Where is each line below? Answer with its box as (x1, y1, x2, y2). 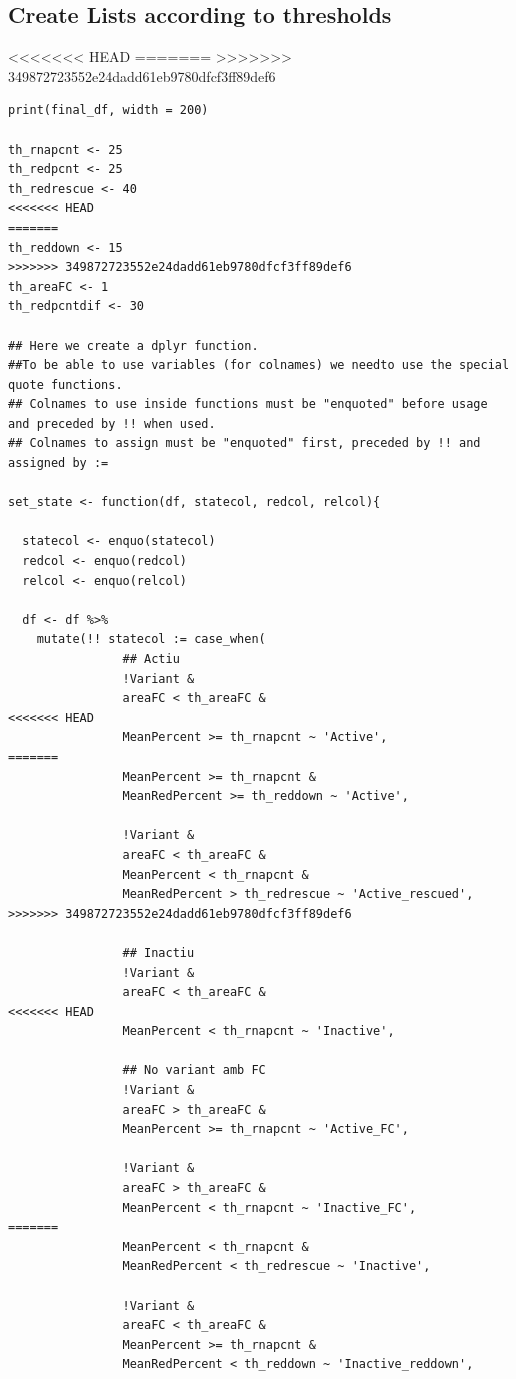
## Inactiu (122, 945, 195, 960)
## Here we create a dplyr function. (8, 338, 259, 353)
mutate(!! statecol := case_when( (36, 632, 266, 647)
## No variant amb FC (122, 1063, 266, 1078)
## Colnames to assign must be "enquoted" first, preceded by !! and (8, 436, 481, 451)
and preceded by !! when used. (8, 416, 216, 431)
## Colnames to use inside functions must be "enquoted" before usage (8, 397, 488, 412)
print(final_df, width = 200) (8, 103, 209, 118)
